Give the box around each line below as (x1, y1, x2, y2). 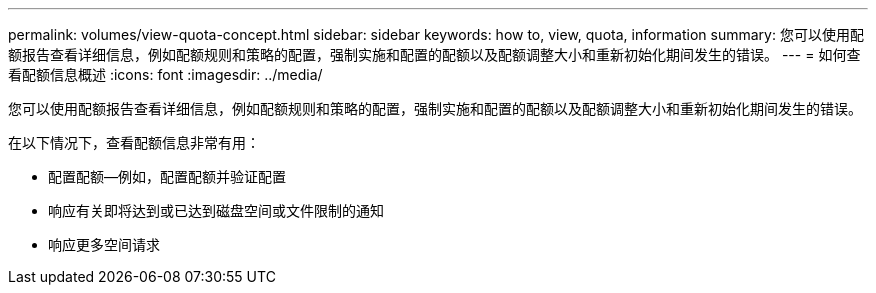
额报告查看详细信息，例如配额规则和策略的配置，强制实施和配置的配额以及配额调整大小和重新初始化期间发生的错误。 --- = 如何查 (8, 46, 861, 63)
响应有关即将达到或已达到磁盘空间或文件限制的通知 (48, 202, 384, 219)
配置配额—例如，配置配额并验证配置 (48, 168, 286, 185)
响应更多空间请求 (48, 236, 160, 253)
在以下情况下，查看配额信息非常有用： (8, 134, 260, 151)
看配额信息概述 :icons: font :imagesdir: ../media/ (8, 66, 323, 83)
